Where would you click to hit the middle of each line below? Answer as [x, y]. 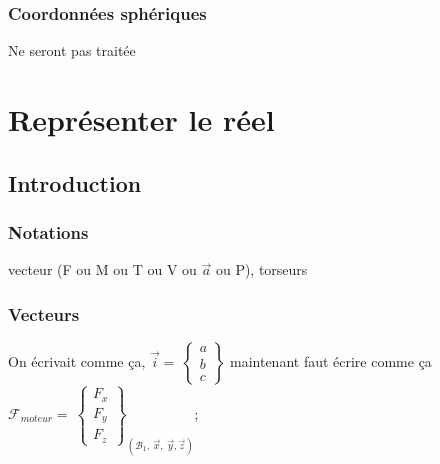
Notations [48, 231]
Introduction [75, 182]
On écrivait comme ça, [77, 361]
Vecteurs [44, 313]
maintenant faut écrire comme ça [330, 361]
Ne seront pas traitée [72, 50]
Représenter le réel [141, 119]
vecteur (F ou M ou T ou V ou [102, 269]
